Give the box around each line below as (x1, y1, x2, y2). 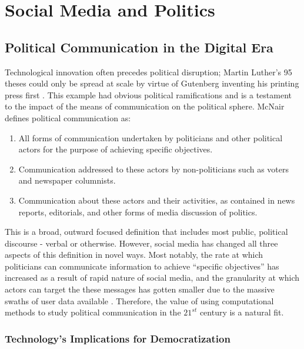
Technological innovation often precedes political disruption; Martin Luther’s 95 (5, 65, 292, 78)
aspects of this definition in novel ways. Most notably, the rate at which (5, 248, 263, 261)
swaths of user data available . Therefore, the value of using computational (5, 294, 274, 307)
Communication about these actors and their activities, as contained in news (18, 194, 295, 206)
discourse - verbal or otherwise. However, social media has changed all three (5, 237, 278, 249)
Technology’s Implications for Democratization (5, 331, 230, 345)
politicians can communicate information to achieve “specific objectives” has (5, 260, 279, 272)
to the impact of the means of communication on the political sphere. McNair (5, 100, 285, 112)
